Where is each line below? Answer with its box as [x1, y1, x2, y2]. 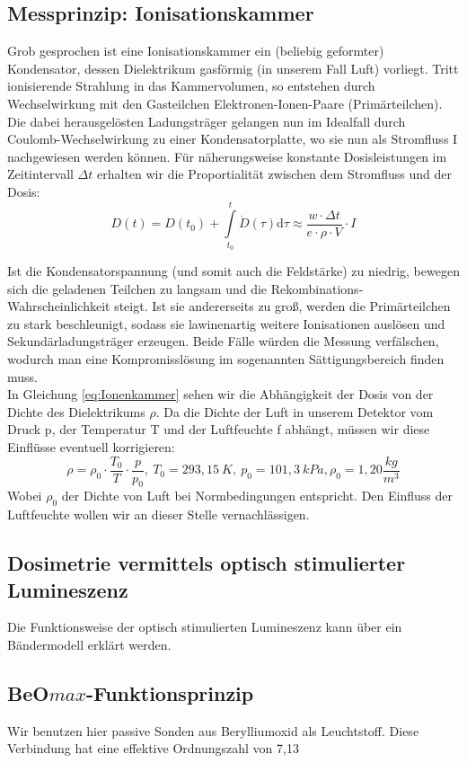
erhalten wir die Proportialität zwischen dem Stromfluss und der [97, 164, 453, 183]
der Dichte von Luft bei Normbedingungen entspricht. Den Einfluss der [61, 486, 453, 505]
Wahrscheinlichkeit [7, 297, 110, 315]
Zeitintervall [7, 164, 74, 183]
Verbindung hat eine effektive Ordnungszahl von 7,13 [7, 739, 299, 758]
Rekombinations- [270, 279, 364, 297]
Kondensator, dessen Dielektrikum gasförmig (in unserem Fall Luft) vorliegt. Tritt [7, 58, 459, 77]
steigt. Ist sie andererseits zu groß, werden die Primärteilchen [114, 297, 451, 315]
